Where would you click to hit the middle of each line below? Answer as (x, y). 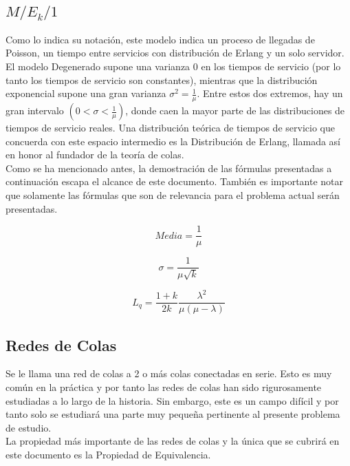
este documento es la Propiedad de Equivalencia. (108, 455)
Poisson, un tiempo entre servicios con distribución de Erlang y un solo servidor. (175, 53)
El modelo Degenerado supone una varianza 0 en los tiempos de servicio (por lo (173, 66)
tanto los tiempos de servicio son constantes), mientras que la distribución (162, 80)
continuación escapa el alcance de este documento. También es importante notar (175, 181)
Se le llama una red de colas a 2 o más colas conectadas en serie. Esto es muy (169, 373)
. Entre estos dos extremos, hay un (270, 93)
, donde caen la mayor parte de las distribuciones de (235, 110)
